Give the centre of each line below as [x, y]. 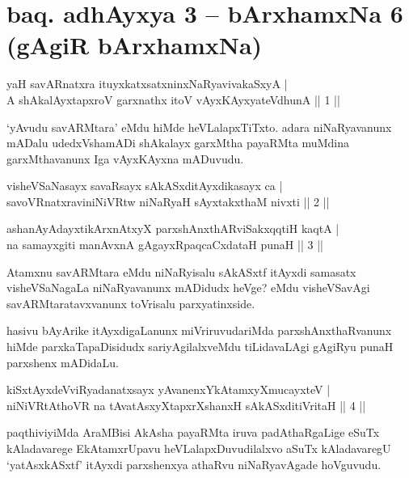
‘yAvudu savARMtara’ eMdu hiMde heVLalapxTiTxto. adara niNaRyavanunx [199, 127]
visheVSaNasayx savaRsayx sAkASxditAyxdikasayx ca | [145, 186]
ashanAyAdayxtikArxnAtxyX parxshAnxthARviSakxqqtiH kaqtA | [173, 228]
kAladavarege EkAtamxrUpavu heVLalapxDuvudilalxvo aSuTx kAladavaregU [199, 448]
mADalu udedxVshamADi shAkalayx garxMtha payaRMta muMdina [178, 143]
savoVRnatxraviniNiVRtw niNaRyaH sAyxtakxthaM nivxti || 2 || [168, 201]
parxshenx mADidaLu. [63, 362]
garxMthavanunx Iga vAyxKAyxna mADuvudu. [125, 158]
